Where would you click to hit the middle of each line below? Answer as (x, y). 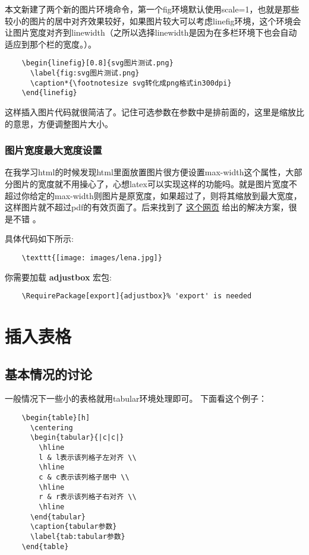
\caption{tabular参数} (73, 527)
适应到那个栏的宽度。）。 (51, 44)
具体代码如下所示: (39, 239)
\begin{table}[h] (56, 418)
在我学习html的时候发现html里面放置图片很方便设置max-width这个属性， (145, 172)
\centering (51, 428)
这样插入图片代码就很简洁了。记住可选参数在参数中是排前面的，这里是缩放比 (154, 112)
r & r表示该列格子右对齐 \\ (88, 497)
